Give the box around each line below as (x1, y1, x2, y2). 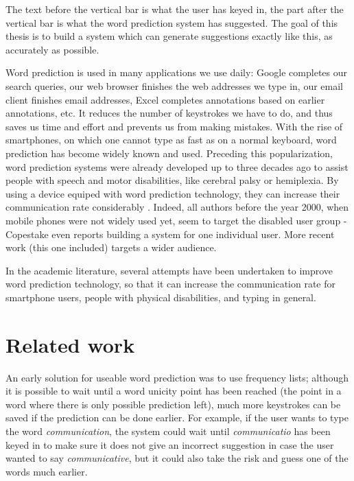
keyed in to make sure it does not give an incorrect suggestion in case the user (5, 437, 334, 451)
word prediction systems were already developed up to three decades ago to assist (5, 159, 349, 174)
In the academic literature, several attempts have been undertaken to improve (5, 263, 333, 277)
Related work (5, 330, 135, 358)
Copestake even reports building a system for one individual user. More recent (5, 226, 335, 241)
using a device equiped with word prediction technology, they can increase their (5, 186, 340, 200)
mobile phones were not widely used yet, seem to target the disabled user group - (5, 213, 347, 227)
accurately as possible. (5, 42, 99, 56)
